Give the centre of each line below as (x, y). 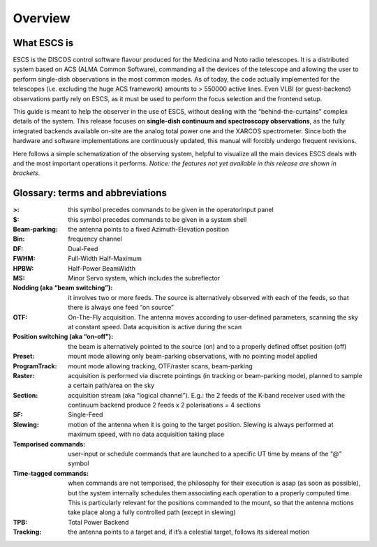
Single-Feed (86, 414)
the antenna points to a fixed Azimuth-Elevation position (149, 230)
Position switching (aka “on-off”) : (63, 337)
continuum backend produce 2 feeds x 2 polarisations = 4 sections (164, 405)
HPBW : (23, 268)
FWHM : (24, 259)
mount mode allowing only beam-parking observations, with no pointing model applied (193, 357)
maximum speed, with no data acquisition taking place (146, 434)
